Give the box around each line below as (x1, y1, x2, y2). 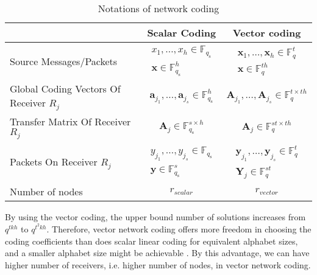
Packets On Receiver (10, 154, 98, 169)
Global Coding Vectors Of (10, 82, 121, 96)
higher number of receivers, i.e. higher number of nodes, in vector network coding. (5, 258, 311, 271)
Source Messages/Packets (10, 54, 118, 68)
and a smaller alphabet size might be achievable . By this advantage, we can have (5, 246, 310, 259)
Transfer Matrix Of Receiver (10, 114, 131, 129)
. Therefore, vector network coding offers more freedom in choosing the (46, 222, 312, 235)
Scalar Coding (147, 26, 216, 40)
